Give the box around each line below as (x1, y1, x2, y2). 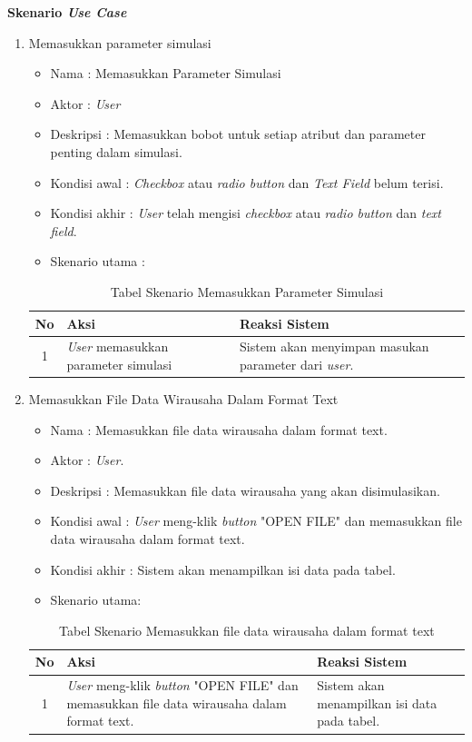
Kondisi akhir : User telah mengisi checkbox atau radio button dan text (50, 203, 441, 223)
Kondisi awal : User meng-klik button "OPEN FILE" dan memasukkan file (50, 511, 462, 530)
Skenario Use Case (7, 3, 127, 21)
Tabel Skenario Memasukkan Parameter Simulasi (110, 282, 384, 301)
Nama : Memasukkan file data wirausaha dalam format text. (50, 420, 388, 439)
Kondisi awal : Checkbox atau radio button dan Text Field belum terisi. (50, 173, 444, 192)
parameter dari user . (240, 354, 354, 373)
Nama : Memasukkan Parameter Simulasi (50, 64, 281, 83)
